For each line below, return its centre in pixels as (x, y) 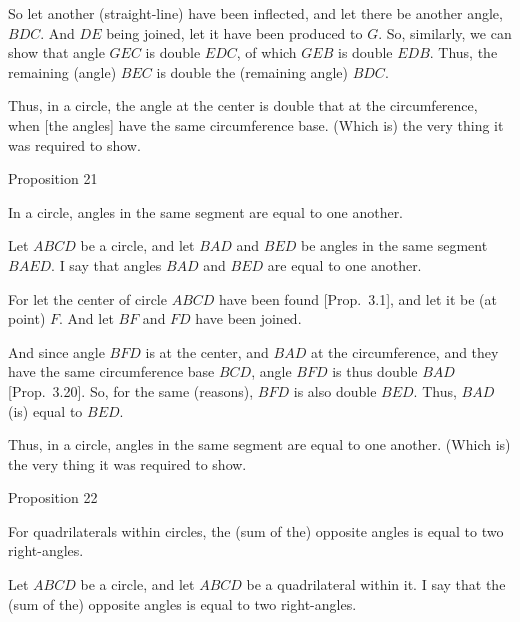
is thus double (375, 371)
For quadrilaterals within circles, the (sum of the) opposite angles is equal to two (256, 530)
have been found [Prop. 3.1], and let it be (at (358, 298)
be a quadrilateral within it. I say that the (376, 584)
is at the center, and (207, 351)
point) (27, 318)
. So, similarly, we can (445, 32)
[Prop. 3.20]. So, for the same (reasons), (131, 390)
